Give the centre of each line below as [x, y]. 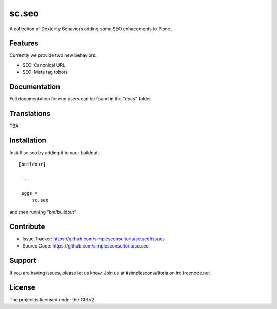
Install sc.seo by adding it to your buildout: [54, 152]
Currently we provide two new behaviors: [53, 55]
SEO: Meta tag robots [45, 72]
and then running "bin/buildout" [43, 212]
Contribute [27, 226]
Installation [28, 140]
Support [23, 261]
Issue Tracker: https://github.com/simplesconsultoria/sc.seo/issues [94, 239]
